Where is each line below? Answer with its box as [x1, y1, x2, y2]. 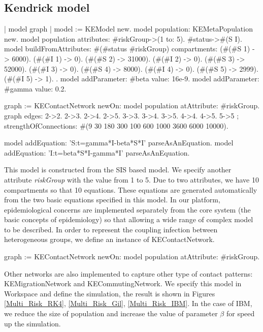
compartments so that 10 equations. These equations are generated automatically [4, 184, 257, 195]
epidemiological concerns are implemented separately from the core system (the [4, 204, 251, 215]
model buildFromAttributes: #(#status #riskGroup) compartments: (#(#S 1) [4, 43, 250, 54]
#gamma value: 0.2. [4, 83, 67, 94]
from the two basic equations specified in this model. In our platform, [4, 194, 220, 205]
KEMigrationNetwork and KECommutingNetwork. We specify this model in [4, 278, 242, 289]
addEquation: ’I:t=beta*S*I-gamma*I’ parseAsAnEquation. [4, 147, 190, 158]
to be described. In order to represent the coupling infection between [4, 224, 218, 234]
